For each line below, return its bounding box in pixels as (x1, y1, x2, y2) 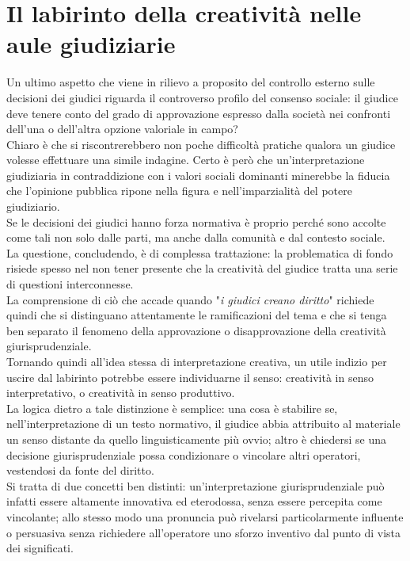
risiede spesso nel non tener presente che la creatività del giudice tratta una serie (6, 260, 398, 277)
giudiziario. (6, 198, 60, 215)
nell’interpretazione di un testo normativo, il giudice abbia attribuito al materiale (6, 415, 401, 432)
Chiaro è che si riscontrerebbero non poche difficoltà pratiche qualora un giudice (6, 135, 396, 152)
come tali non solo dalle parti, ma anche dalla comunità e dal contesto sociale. (6, 229, 385, 246)
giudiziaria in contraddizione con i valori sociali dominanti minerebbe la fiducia (6, 166, 390, 183)
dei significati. (6, 540, 74, 556)
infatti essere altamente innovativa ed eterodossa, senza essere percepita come (6, 493, 382, 509)
